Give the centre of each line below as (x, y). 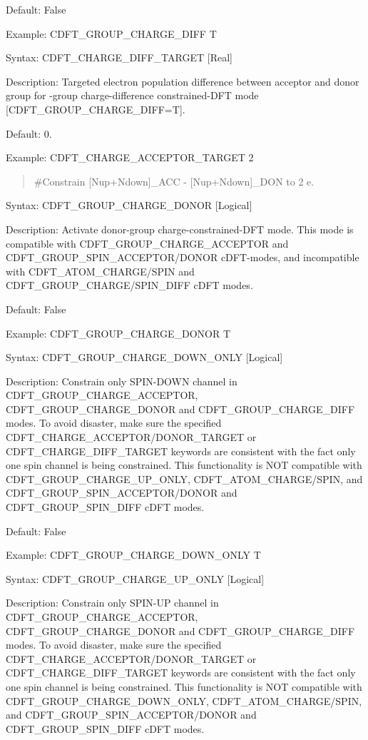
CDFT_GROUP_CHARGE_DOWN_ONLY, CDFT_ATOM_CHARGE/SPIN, (184, 700)
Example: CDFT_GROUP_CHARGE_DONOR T (118, 333)
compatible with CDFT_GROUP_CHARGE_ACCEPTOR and (147, 243)
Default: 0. (29, 133)
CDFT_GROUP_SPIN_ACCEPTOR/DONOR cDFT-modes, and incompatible (183, 257)
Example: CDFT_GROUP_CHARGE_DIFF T (111, 33)
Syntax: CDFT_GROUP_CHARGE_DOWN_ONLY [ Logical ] (144, 357)
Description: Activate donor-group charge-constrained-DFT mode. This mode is (180, 229)
